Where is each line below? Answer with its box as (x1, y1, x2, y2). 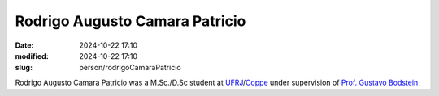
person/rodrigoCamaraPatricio (79, 63, 182, 73)
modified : (15, 51, 49, 61)
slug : (15, 63, 33, 73)
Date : (15, 40, 34, 50)
